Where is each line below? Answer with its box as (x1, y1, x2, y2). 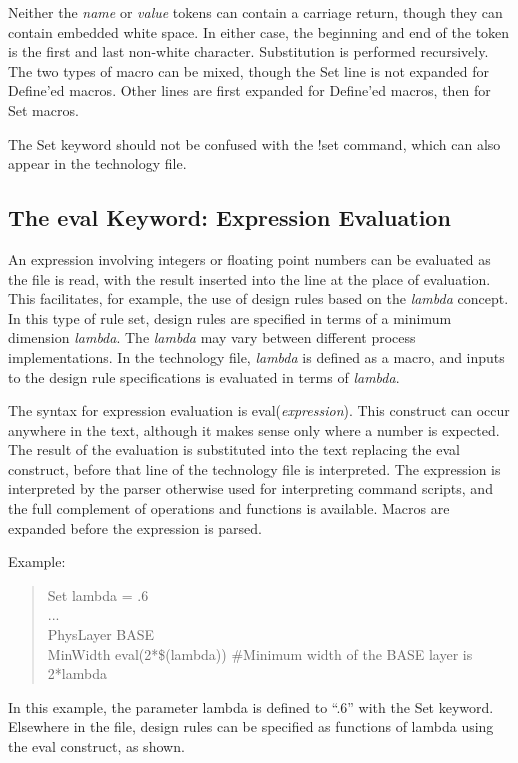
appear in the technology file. (8, 153, 187, 174)
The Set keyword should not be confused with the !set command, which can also (8, 133, 501, 154)
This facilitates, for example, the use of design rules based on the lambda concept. (8, 288, 509, 309)
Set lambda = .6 (47, 584, 149, 605)
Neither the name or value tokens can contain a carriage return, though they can (8, 2, 503, 22)
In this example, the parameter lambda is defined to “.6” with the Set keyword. (8, 696, 494, 717)
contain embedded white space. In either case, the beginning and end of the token (8, 21, 510, 42)
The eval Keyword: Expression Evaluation (8, 202, 451, 233)
